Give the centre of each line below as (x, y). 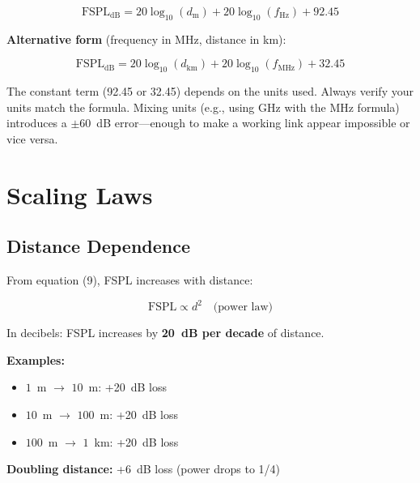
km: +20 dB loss (136, 441)
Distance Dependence (99, 246)
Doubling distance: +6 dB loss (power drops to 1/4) (143, 469)
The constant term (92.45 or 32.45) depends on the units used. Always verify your (210, 91)
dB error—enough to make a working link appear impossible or (253, 123)
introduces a (37, 123)
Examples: (36, 359)
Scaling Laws (80, 194)
